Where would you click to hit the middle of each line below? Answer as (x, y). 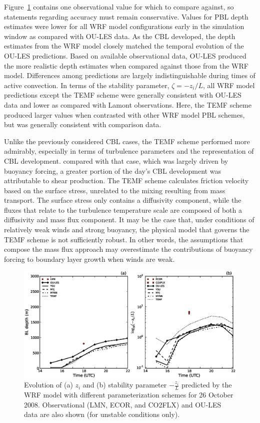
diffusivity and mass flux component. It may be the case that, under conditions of (129, 220)
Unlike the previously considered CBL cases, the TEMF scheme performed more (127, 141)
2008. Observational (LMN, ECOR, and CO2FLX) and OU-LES (123, 404)
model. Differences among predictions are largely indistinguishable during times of (130, 75)
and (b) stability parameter (125, 385)
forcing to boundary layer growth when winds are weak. (89, 259)
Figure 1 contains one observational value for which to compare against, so (119, 7)
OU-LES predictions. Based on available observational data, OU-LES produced (125, 55)
